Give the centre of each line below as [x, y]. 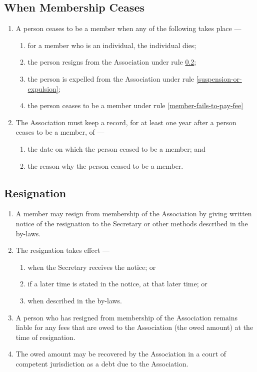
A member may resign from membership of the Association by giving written [134, 214]
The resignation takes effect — [63, 250]
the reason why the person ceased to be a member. [105, 165]
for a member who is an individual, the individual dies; [112, 45]
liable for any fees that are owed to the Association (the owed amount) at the [134, 327]
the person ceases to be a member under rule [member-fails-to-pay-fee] [135, 105]
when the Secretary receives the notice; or [92, 267]
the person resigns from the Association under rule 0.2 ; [112, 62]
